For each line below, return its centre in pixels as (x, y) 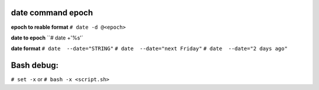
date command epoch (52, 13)
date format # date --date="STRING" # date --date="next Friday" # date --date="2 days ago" (149, 49)
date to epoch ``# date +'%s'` (47, 38)
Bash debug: (35, 66)
